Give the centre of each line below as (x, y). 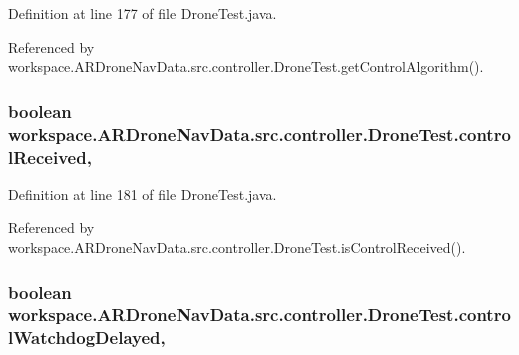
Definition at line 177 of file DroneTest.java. (142, 13)
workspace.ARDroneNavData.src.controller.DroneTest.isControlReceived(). (237, 247)
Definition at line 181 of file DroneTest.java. (142, 193)
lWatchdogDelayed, (87, 337)
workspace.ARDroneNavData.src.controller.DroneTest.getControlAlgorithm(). (246, 66)
